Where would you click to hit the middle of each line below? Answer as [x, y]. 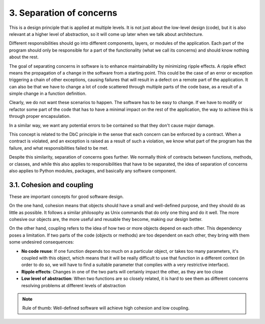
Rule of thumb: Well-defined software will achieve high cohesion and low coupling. [106, 308]
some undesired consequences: [42, 242]
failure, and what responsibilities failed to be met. [59, 148]
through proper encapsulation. [40, 116]
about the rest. [24, 57]
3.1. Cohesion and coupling [51, 185]
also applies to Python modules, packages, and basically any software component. [93, 171]
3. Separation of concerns [63, 13]
